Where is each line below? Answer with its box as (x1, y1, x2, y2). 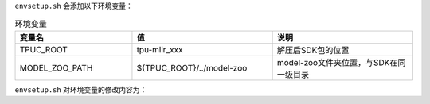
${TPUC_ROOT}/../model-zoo (136, 62, 248, 73)
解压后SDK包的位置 (276, 44, 350, 56)
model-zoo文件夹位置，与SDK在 (276, 56, 398, 67)
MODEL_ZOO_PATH (19, 62, 93, 73)
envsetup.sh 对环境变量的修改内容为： (14, 84, 147, 94)
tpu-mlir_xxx (136, 44, 183, 55)
